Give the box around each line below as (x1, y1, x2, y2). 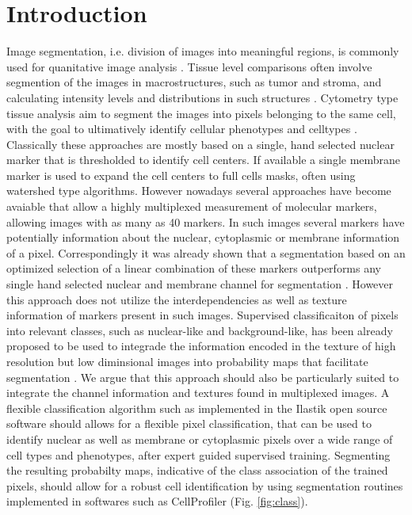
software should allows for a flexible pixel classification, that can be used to (6, 415, 372, 432)
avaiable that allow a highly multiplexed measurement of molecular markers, (6, 198, 377, 215)
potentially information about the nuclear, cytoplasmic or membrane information (6, 229, 400, 246)
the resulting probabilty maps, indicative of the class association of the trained (6, 462, 388, 479)
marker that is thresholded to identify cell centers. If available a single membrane (6, 151, 401, 168)
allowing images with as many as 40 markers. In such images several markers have (6, 213, 405, 230)
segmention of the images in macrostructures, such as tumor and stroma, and (6, 74, 382, 90)
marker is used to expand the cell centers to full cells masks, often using (6, 166, 356, 183)
